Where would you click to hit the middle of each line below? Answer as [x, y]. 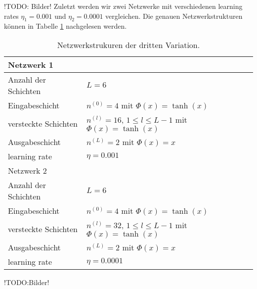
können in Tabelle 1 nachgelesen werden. [65, 26]
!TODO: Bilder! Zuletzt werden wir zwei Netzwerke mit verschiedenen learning [123, 6]
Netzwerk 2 [27, 170]
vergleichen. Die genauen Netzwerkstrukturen [174, 16]
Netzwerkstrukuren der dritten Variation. [128, 45]
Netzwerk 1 [31, 64]
